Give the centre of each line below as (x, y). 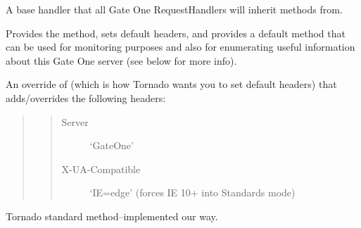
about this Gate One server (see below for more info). (121, 60)
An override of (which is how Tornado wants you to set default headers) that (171, 84)
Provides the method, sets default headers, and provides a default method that (176, 33)
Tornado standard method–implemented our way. (112, 216)
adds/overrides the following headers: (86, 97)
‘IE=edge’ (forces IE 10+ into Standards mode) (192, 192)
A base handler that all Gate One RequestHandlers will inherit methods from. (174, 9)
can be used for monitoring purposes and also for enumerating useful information (180, 47)
